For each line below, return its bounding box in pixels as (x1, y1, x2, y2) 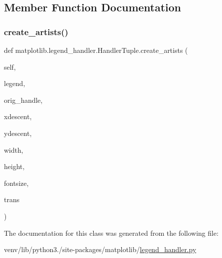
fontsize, (4, 177, 29, 188)
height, (4, 161, 25, 172)
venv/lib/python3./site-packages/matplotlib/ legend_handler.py (4, 244, 196, 255)
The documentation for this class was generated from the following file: (4, 227, 219, 238)
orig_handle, (4, 94, 43, 105)
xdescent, (4, 111, 32, 122)
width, (4, 144, 23, 155)
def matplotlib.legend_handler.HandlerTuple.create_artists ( (4, 45, 188, 55)
